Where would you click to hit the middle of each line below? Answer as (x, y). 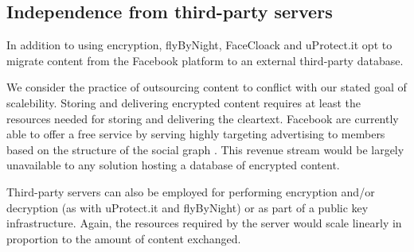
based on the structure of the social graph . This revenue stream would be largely (205, 149)
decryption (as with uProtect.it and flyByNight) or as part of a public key (187, 207)
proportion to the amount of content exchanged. (124, 238)
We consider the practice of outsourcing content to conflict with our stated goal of (207, 87)
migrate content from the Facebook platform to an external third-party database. (205, 60)
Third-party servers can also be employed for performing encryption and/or (191, 191)
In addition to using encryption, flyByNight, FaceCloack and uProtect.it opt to (199, 45)
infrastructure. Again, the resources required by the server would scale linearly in (204, 223)
